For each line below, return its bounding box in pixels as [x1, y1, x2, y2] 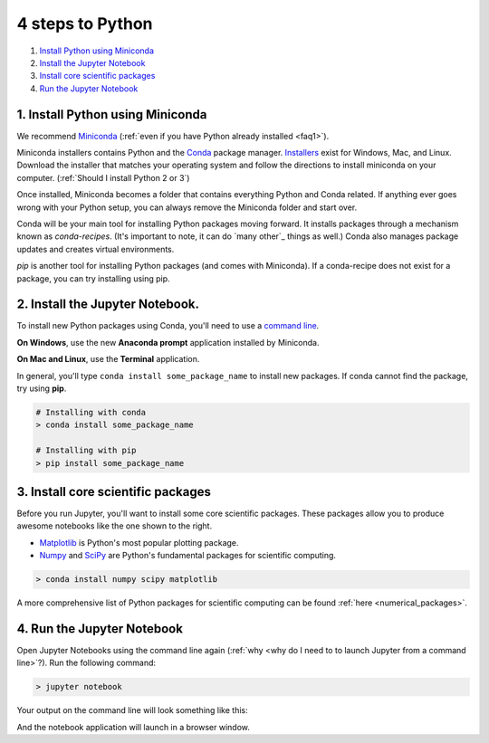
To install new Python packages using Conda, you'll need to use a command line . [16, 320, 320, 331]
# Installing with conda [35, 407, 147, 417]
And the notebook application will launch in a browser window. [16, 721, 251, 732]
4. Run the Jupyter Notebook [16, 621, 183, 636]
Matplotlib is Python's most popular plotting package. [39, 537, 239, 548]
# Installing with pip [35, 445, 137, 456]
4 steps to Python [16, 14, 153, 33]
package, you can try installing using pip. [16, 272, 171, 284]
